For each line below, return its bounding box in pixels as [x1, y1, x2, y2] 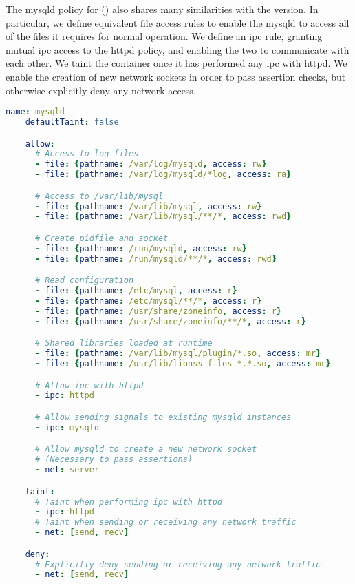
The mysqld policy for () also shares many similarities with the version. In [6, 2, 319, 16]
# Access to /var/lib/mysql [34, 191, 164, 201]
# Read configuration [34, 275, 134, 286]
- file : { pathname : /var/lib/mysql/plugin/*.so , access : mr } [34, 348, 321, 359]
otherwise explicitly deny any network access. [6, 83, 196, 97]
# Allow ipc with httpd [34, 380, 144, 390]
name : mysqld [6, 107, 65, 117]
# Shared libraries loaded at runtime [34, 338, 213, 348]
